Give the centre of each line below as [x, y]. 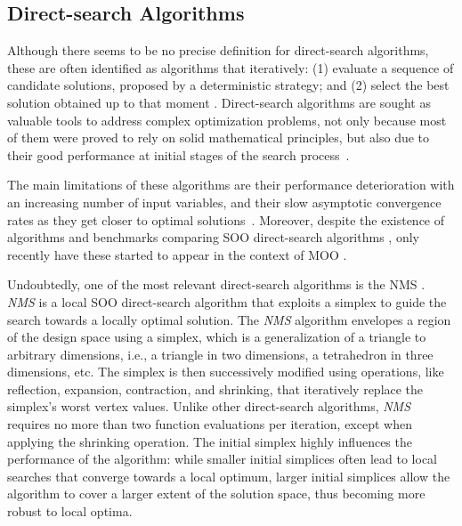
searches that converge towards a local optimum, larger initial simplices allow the [229, 476]
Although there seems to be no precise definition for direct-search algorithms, [218, 50]
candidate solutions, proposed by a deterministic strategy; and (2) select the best [228, 85]
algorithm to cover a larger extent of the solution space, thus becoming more [216, 494]
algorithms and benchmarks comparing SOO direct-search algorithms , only [213, 237]
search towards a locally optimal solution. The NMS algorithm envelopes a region [229, 319]
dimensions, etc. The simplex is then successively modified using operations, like [226, 372]
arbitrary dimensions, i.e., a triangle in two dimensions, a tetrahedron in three [220, 354]
